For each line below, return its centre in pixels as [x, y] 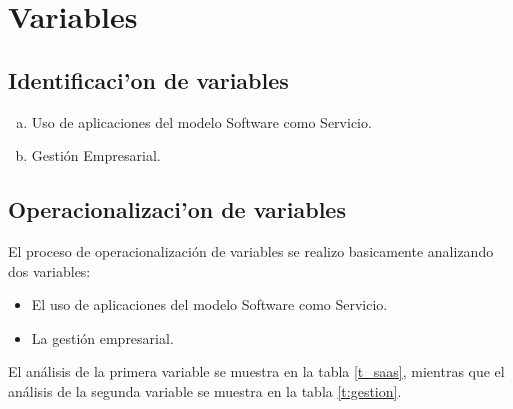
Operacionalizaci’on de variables [177, 209]
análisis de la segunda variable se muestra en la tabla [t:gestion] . [205, 390]
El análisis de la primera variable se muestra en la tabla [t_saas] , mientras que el [256, 371]
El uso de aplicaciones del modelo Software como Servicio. [209, 304]
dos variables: [49, 270]
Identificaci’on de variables [148, 79]
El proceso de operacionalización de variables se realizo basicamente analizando [251, 250]
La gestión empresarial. [102, 337]
